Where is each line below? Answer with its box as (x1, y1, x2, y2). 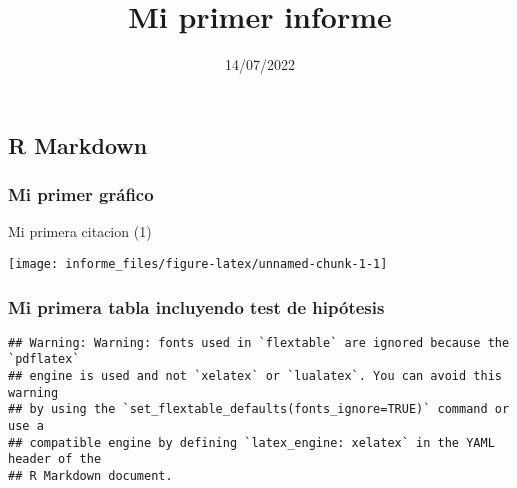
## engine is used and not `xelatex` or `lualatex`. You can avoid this (8, 369, 502, 384)
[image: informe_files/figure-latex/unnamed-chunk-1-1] (8, 256, 388, 271)
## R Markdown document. (8, 469, 173, 484)
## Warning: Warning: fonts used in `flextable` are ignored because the (8, 335, 510, 350)
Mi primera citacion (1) (8, 221, 152, 242)
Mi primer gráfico (8, 182, 154, 207)
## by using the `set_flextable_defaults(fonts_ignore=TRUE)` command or (8, 402, 510, 417)
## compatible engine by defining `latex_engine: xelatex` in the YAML (8, 435, 495, 450)
